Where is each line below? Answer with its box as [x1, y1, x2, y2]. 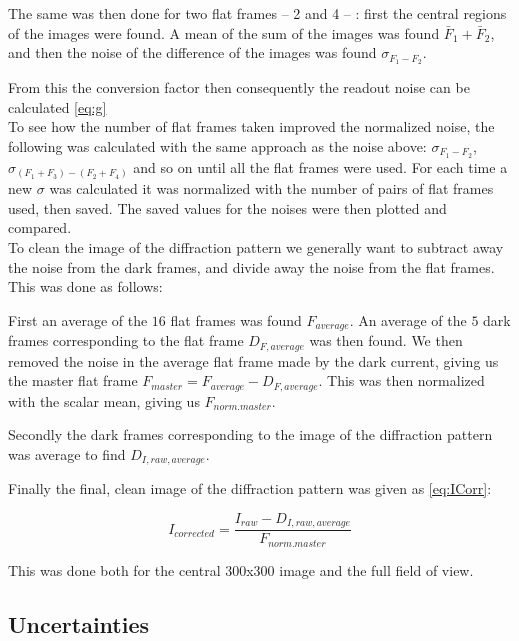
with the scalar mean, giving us [8, 390, 200, 411]
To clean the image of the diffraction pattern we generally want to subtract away [8, 236, 504, 257]
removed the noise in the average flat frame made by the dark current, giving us [8, 350, 499, 371]
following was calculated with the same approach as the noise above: [8, 135, 427, 156]
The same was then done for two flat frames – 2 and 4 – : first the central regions [8, 3, 507, 23]
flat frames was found [170, 309, 302, 330]
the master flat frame [8, 370, 138, 391]
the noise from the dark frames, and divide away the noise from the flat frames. [8, 256, 495, 277]
